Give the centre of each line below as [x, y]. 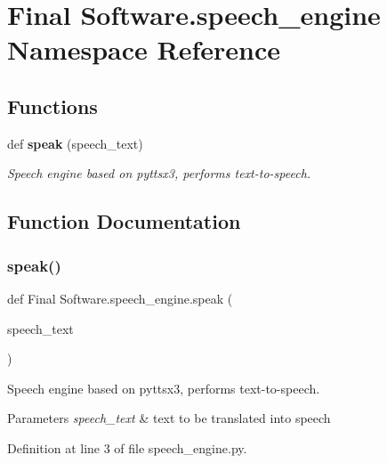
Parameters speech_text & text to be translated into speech [169, 418]
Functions [52, 106]
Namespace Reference [144, 49]
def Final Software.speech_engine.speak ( [120, 298]
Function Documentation [124, 221]
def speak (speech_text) [75, 143]
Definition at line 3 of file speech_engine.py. [127, 447]
